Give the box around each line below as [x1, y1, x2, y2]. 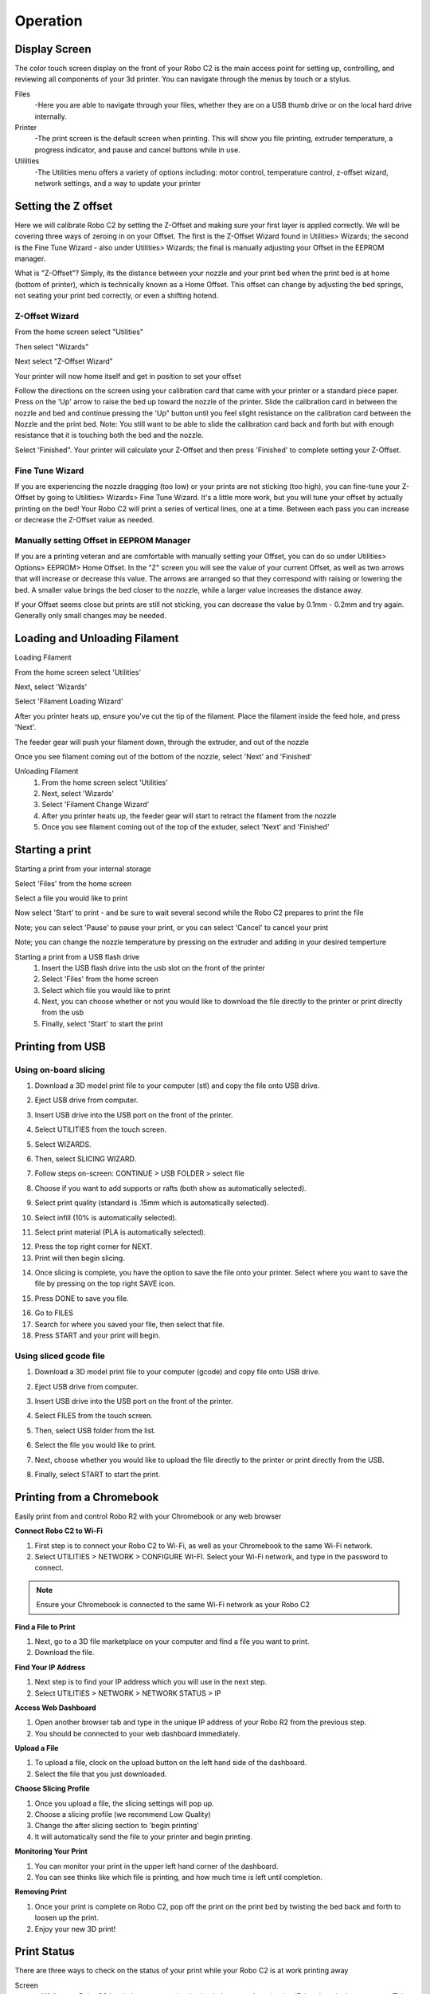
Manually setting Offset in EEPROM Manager [14, 534, 191, 546]
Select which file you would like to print [41, 985, 170, 995]
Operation [14, 12, 83, 30]
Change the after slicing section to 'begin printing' [34, 1821, 199, 1830]
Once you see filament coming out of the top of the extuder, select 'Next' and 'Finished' [41, 822, 330, 832]
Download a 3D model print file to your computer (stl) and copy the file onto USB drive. [34, 1081, 320, 1090]
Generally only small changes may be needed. [14, 611, 166, 621]
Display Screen [14, 42, 92, 56]
